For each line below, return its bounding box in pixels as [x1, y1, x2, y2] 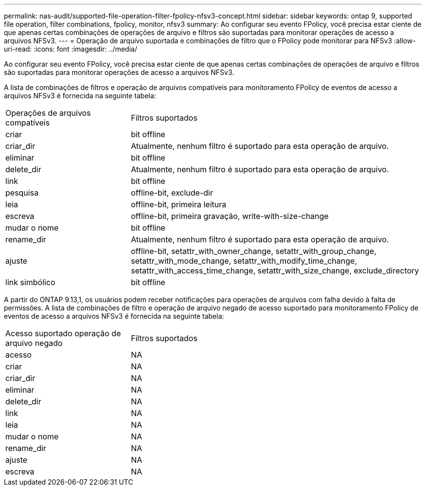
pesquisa [5, 188, 39, 198]
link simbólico [5, 277, 55, 287]
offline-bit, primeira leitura [131, 200, 227, 209]
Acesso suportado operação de [5, 328, 121, 338]
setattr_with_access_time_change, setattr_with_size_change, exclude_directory [131, 266, 419, 275]
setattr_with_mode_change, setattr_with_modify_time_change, [131, 256, 357, 266]
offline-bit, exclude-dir [131, 188, 213, 198]
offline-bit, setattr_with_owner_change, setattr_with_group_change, [131, 246, 376, 256]
